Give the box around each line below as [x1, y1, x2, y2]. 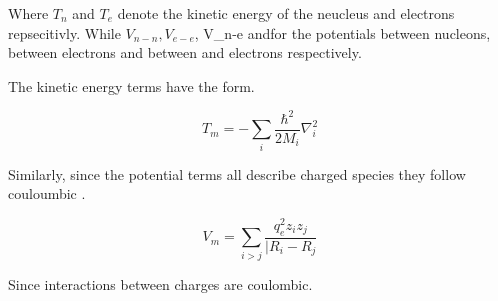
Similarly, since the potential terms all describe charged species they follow [8, 163, 466, 184]
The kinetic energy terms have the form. [8, 75, 255, 96]
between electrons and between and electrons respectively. [8, 42, 362, 63]
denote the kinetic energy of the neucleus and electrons [117, 3, 455, 23]
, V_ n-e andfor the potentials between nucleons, [194, 22, 491, 43]
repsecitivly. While [8, 22, 121, 43]
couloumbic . [8, 183, 86, 204]
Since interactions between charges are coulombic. [8, 273, 313, 294]
